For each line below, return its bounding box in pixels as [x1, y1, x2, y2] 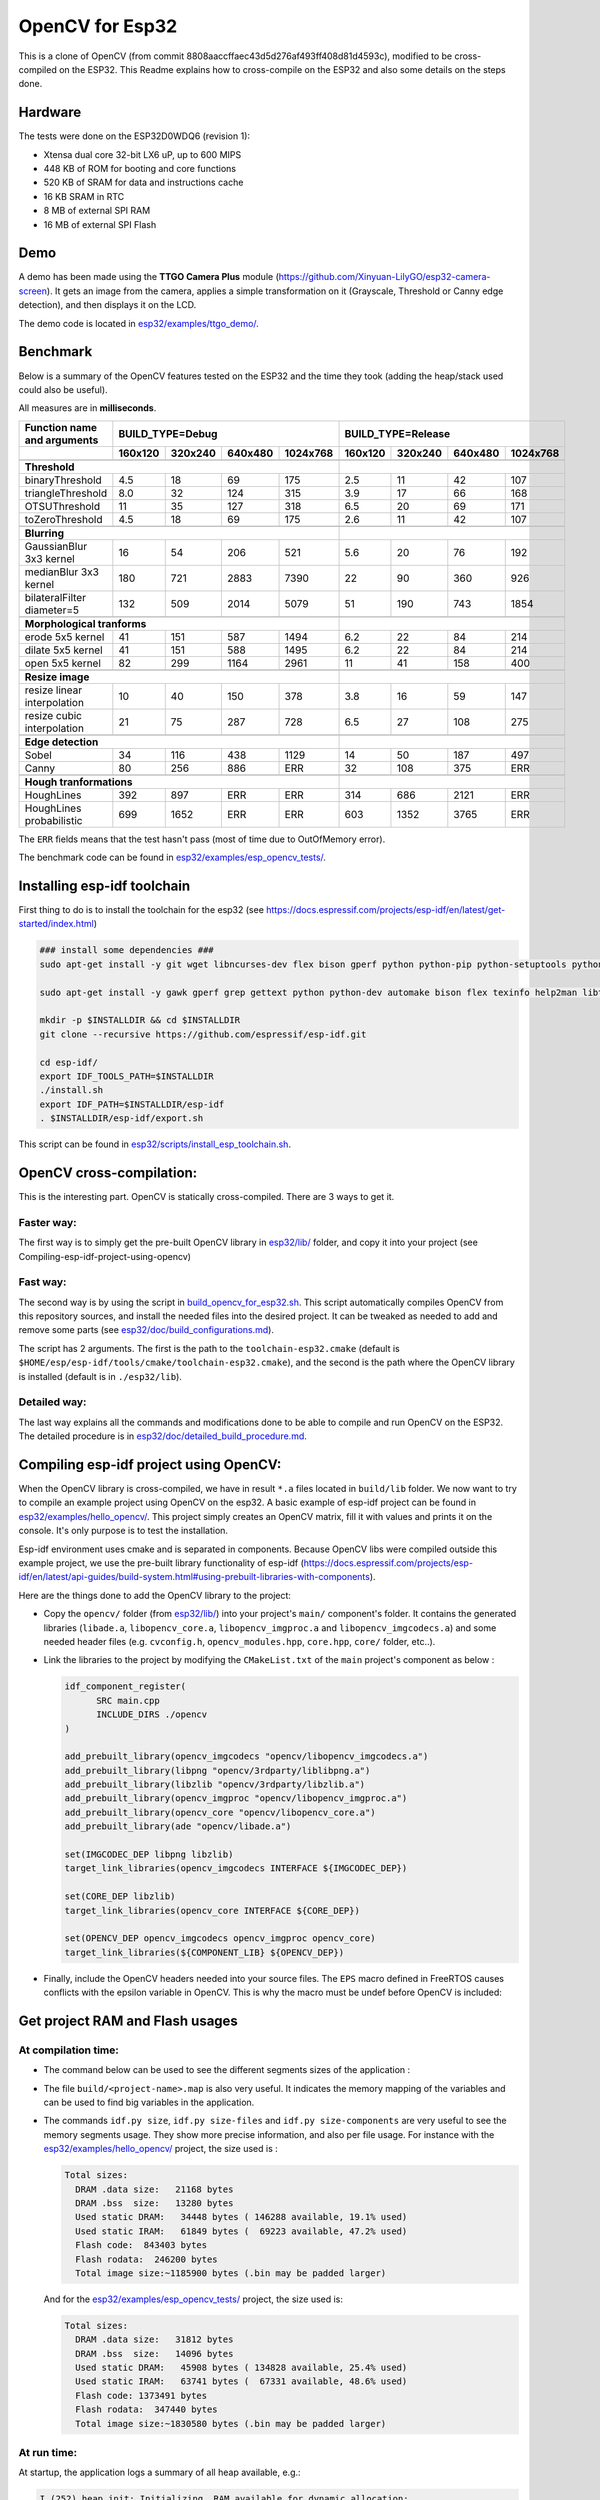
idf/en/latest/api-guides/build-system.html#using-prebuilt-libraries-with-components [18, 1571, 370, 1583]
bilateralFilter [24, 590, 87, 604]
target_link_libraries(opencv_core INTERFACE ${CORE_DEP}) [64, 1905, 360, 1916]
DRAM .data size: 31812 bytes [75, 2334, 234, 2345]
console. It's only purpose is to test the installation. [18, 1525, 229, 1537]
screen [18, 285, 48, 297]
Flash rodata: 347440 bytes [75, 2404, 219, 2415]
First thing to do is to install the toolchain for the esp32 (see [18, 904, 265, 916]
